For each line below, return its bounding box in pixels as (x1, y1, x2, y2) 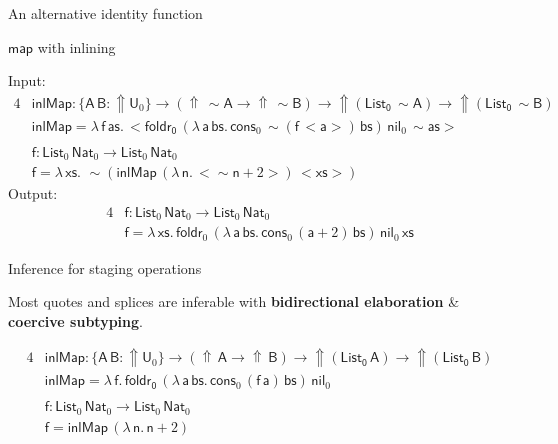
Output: (8, 183, 58, 204)
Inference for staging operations (8, 257, 202, 278)
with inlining (37, 36, 116, 57)
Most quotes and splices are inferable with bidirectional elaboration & (8, 291, 460, 312)
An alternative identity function (8, 3, 203, 23)
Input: (8, 70, 46, 91)
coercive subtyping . (8, 310, 143, 331)
